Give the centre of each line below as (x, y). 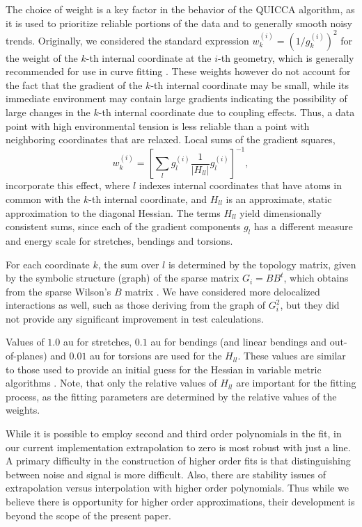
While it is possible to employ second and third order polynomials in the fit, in (174, 433)
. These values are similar (292, 356)
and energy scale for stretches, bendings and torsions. (119, 240)
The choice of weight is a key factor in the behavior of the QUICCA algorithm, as (180, 9)
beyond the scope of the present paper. (88, 515)
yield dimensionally (281, 212)
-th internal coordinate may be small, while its (250, 84)
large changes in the (48, 112)
